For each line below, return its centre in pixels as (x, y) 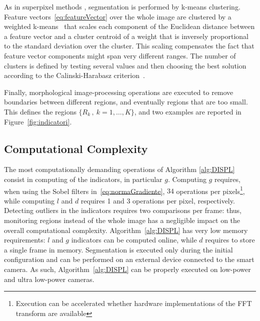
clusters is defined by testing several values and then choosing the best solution (125, 65)
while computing (29, 200)
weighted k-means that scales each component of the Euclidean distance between (129, 26)
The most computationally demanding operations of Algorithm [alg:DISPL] (119, 169)
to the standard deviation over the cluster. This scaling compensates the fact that (129, 46)
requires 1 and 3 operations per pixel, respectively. (158, 200)
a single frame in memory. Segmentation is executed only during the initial (118, 249)
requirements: (25, 240)
